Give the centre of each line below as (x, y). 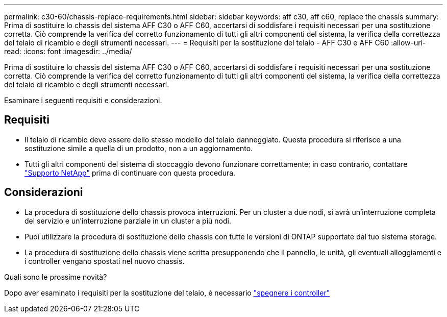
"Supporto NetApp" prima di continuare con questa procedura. (130, 173)
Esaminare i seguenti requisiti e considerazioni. (83, 100)
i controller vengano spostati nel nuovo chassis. (105, 261)
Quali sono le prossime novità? (56, 277)
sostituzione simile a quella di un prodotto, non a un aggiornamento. (139, 148)
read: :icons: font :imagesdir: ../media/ (68, 51)
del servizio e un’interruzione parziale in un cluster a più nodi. (128, 221)
